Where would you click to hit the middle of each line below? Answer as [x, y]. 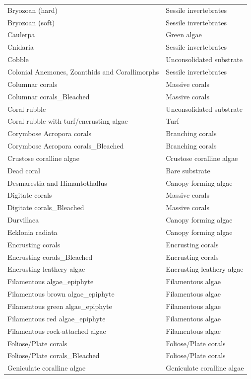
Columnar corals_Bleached [49, 96]
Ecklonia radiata [32, 232]
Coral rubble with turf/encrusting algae [68, 121]
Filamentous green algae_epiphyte [60, 306]
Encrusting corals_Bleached [50, 257]
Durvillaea [23, 220]
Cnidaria [21, 47]
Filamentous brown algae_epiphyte [61, 294]
